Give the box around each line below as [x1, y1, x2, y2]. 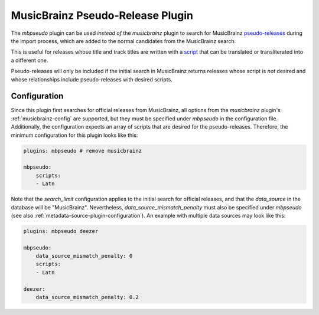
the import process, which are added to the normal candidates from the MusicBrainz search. [11, 37, 236, 44]
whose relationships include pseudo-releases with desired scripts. [11, 76, 172, 83]
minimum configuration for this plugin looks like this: [11, 132, 138, 139]
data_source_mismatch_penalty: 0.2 [35, 294, 139, 300]
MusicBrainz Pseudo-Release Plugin [11, 9, 193, 22]
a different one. [11, 57, 48, 64]
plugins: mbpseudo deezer [23, 228, 99, 234]
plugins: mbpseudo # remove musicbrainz [23, 147, 142, 154]
